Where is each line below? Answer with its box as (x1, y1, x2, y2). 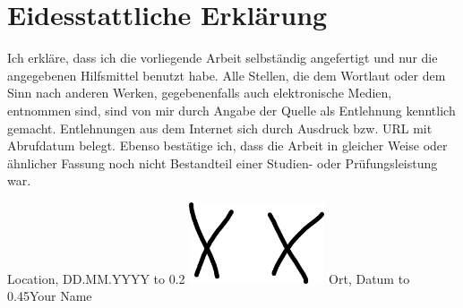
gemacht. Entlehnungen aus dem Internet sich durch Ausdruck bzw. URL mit (7, 118, 433, 137)
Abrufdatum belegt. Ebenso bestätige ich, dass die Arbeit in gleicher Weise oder (7, 136, 448, 155)
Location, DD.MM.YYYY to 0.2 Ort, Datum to (7, 269, 410, 287)
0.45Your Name (7, 287, 92, 305)
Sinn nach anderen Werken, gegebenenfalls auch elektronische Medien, (7, 83, 392, 102)
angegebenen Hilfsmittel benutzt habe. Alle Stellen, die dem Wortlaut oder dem (7, 65, 446, 84)
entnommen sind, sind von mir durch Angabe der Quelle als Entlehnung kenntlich (7, 100, 456, 119)
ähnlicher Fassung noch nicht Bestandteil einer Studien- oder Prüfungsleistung (7, 153, 438, 172)
